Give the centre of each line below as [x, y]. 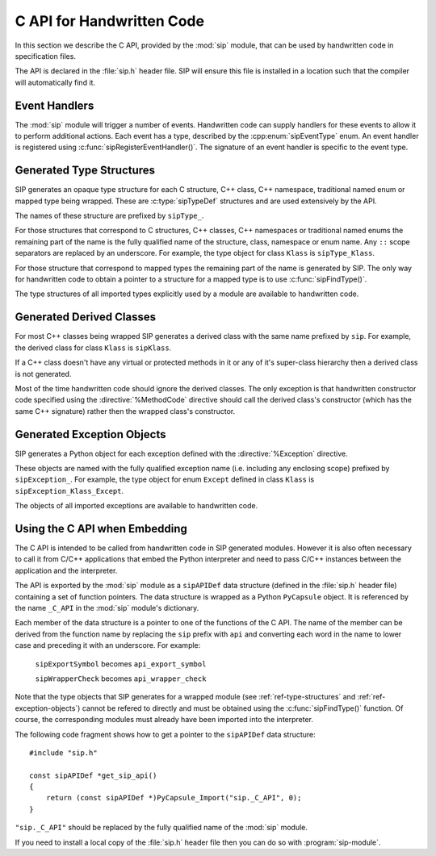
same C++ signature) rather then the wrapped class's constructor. [125, 411]
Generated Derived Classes [86, 317]
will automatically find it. [55, 82]
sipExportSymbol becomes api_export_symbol [121, 664]
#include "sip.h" [63, 753]
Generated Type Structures [85, 171]
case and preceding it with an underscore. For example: [108, 645]
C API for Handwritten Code [110, 21]
